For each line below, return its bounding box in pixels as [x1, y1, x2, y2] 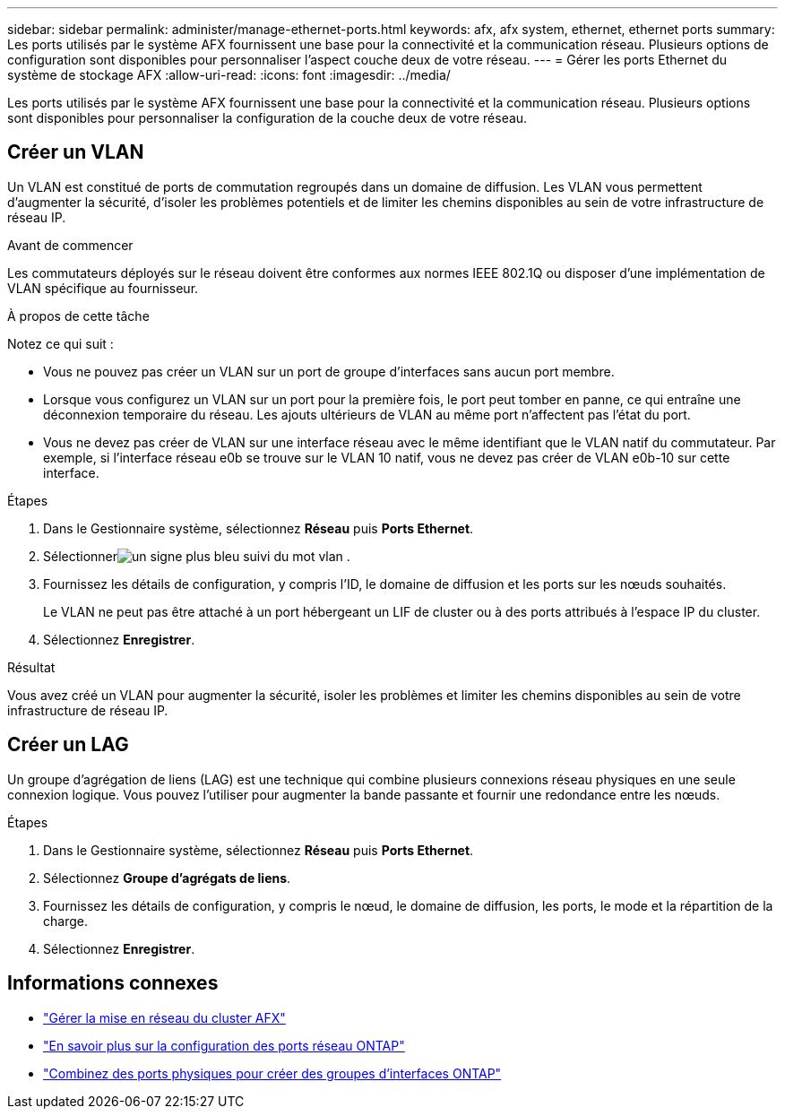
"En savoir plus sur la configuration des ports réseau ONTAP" [43, 1037, 405, 1053]
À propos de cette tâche [7, 307, 150, 324]
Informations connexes [7, 972, 219, 995]
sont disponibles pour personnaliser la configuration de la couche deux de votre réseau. [7, 110, 528, 125]
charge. [43, 913, 88, 929]
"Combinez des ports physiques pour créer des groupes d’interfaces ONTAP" [43, 1065, 502, 1081]
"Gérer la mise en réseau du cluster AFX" [43, 1009, 286, 1025]
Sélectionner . [43, 548, 350, 564]
